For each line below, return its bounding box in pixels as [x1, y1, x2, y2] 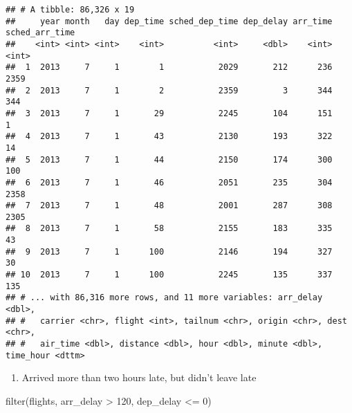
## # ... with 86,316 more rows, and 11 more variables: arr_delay [6, 293, 323, 303]
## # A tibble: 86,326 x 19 [6, 5, 135, 15]
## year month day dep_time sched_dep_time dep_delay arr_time [6, 16, 333, 26]
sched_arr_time [6, 28, 75, 38]
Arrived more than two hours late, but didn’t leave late [21, 370, 257, 385]
